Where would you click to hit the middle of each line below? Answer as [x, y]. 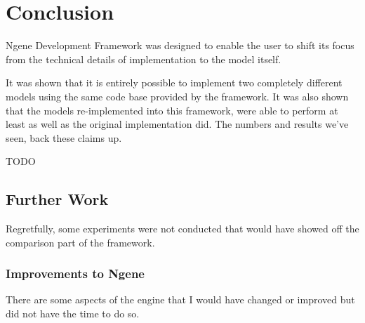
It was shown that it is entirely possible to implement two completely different [174, 83]
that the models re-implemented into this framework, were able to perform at [172, 110]
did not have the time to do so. [73, 314]
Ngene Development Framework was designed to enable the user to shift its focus [180, 45]
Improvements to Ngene [75, 273]
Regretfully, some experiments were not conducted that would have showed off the [182, 229]
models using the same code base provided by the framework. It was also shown [177, 96]
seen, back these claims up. [64, 137]
